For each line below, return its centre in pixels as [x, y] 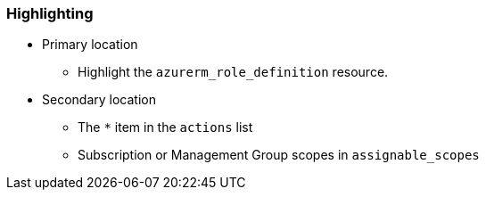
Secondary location [99, 100]
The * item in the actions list [165, 127]
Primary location [90, 45]
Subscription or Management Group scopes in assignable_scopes [279, 155]
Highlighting [50, 13]
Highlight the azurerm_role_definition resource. [233, 72]
